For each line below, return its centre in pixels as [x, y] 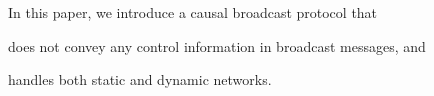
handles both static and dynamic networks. [140, 79]
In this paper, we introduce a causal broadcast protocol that [193, 12]
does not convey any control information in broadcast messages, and [217, 45]
